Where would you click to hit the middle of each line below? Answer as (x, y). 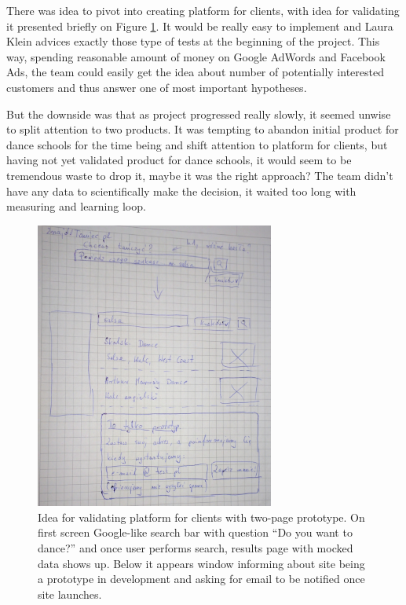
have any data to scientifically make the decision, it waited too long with (181, 191)
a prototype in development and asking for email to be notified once (201, 579)
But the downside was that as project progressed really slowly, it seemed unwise (199, 114)
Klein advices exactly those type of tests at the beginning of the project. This (193, 41)
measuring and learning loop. (76, 206)
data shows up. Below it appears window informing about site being (201, 563)
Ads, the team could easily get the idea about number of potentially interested (195, 72)
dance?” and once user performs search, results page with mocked (196, 548)
